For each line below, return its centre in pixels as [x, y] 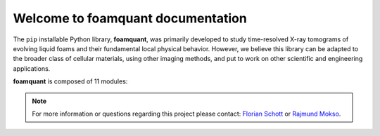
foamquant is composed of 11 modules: [70, 81]
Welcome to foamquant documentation [130, 18]
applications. [32, 68]
